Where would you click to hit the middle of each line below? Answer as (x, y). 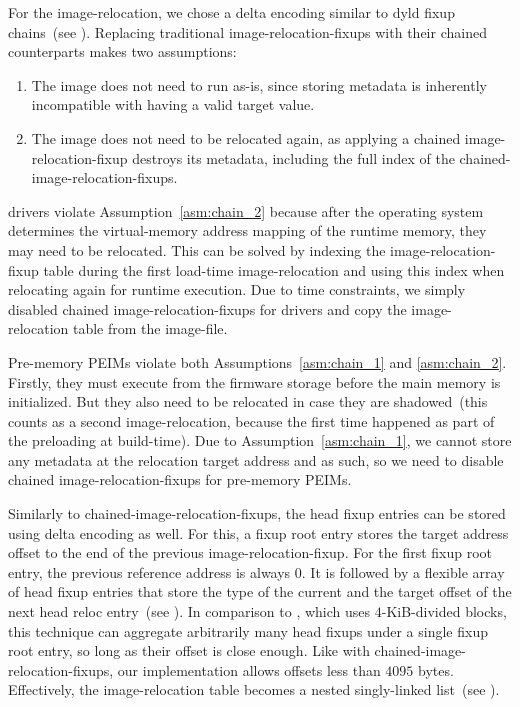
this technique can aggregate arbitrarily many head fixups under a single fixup (248, 630)
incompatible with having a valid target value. (173, 104)
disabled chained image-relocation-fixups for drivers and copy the (207, 308)
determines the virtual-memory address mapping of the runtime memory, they (247, 230)
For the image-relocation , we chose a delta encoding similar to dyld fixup (231, 12)
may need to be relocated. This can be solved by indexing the (197, 249)
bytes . (436, 669)
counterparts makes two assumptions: (122, 51)
